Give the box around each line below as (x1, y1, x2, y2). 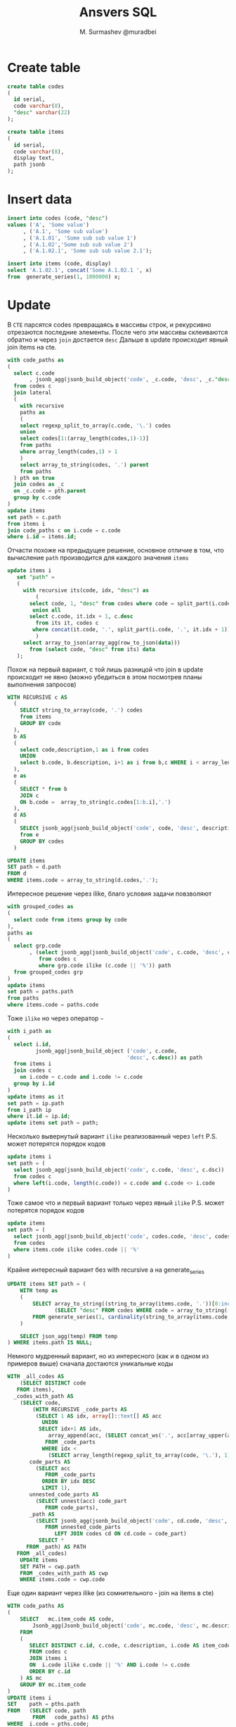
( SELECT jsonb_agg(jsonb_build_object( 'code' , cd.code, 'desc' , (35, 1517, 228, 1524)
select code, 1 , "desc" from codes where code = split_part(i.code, (29, 600, 234, 607)
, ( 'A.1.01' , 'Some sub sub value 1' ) (22, 234, 137, 242)
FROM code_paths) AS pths (32, 1714, 114, 1721)
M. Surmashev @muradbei (79, 27, 157, 36)
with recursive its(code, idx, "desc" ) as (22, 586, 150, 594)
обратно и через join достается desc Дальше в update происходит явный (7, 335, 228, 344)
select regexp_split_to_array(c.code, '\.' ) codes (20, 422, 171, 429)
